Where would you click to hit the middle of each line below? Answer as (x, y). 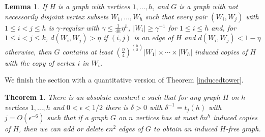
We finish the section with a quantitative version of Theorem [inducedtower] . (124, 80)
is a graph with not (209, 6)
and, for (224, 27)
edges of (131, 129)
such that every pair (176, 16)
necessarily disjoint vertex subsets (57, 16)
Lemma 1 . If (26, 6)
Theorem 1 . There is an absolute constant (72, 97)
